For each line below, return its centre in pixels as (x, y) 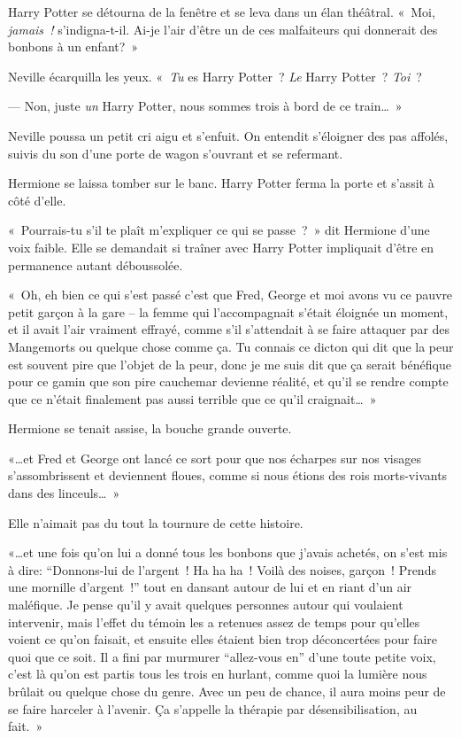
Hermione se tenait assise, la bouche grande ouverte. (150, 428)
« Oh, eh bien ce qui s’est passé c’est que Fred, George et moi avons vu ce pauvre (230, 295)
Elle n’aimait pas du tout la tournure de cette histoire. (156, 522)
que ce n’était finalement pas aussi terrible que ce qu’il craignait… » (192, 398)
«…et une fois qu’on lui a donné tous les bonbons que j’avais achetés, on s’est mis (228, 552)
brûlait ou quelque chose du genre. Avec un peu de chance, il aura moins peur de (227, 691)
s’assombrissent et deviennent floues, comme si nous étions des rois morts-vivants (228, 475)
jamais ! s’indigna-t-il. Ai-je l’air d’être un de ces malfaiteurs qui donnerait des (223, 29)
